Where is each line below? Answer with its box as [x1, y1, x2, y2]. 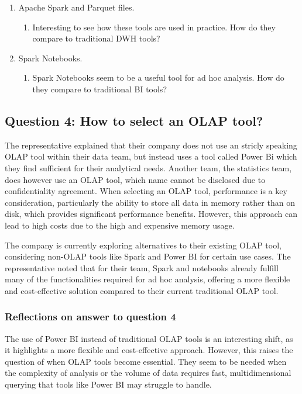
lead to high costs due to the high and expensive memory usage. [5, 219, 235, 231]
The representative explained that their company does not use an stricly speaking [5, 139, 297, 151]
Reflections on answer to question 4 [5, 309, 176, 324]
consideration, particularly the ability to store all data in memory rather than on [5, 196, 295, 208]
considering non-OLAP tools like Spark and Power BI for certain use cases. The [5, 250, 291, 262]
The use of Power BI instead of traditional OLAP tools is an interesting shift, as [5, 332, 293, 344]
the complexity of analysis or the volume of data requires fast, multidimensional [5, 367, 291, 379]
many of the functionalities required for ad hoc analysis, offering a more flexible [5, 273, 290, 285]
